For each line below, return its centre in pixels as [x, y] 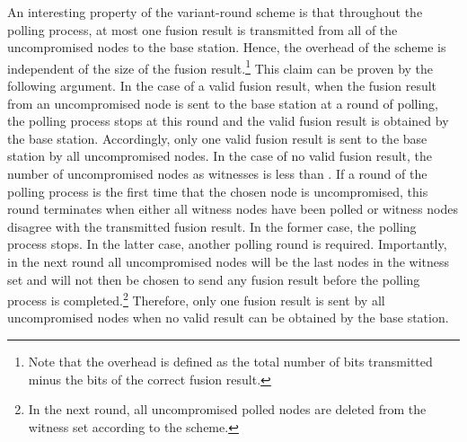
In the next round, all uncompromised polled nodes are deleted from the [227, 409]
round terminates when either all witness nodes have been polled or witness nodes [233, 209]
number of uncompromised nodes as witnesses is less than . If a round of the [217, 173]
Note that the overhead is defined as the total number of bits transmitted [230, 361]
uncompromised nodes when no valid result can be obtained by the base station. [228, 318]
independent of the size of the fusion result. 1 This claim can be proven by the [220, 66]
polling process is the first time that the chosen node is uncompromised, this [218, 191]
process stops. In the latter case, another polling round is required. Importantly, [227, 244]
